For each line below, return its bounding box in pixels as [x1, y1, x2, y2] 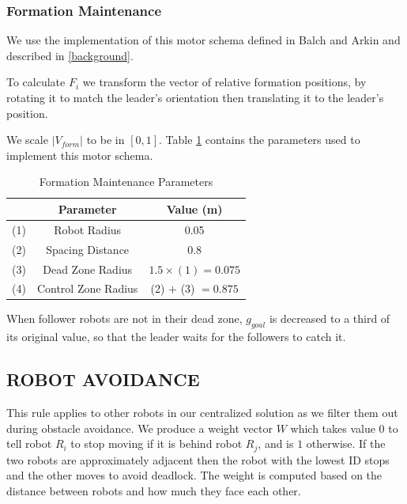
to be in [86, 131, 125, 148]
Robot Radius [54, 221, 122, 237]
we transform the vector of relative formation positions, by [82, 74, 367, 90]
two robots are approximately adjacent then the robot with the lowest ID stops [6, 451, 390, 468]
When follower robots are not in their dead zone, [6, 310, 243, 327]
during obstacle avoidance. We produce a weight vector [6, 419, 273, 436]
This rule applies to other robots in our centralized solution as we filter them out [6, 404, 398, 421]
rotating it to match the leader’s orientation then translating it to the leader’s [6, 89, 384, 105]
